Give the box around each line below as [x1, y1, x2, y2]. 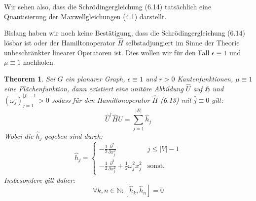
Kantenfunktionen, [177, 73, 233, 83]
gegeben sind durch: [44, 130, 103, 141]
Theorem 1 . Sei [4, 73, 55, 83]
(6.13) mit [160, 94, 191, 105]
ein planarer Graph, [65, 73, 125, 83]
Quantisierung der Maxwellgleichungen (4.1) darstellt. [4, 11, 167, 21]
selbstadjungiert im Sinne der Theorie [125, 38, 240, 47]
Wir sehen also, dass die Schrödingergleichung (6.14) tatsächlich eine [4, 1, 212, 11]
